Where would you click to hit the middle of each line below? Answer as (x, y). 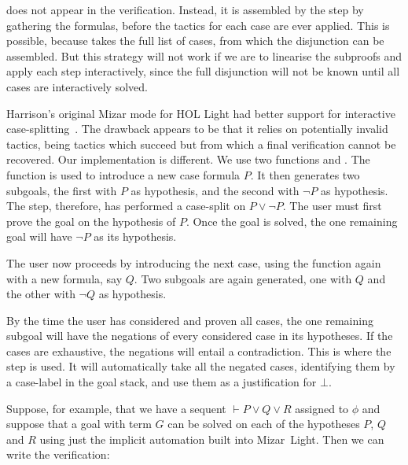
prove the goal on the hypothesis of (91, 221)
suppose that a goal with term (79, 424)
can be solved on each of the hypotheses (264, 424)
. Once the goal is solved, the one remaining (292, 221)
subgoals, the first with (62, 190)
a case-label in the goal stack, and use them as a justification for (162, 382)
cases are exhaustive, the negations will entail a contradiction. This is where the (199, 351)
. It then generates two (305, 174)
